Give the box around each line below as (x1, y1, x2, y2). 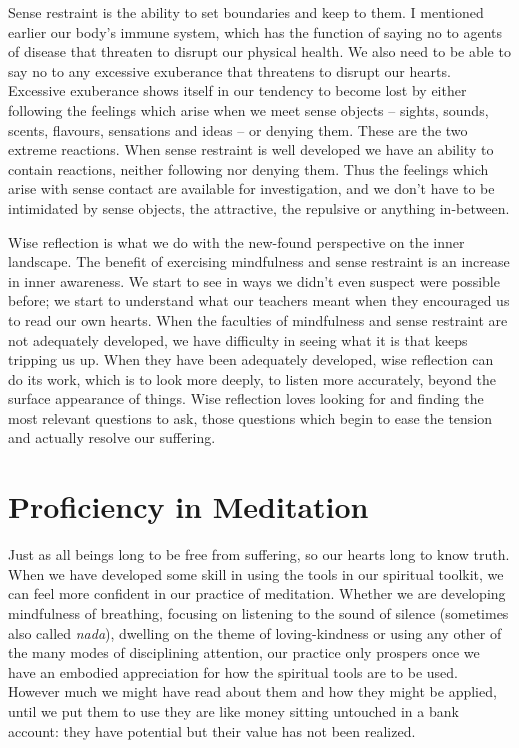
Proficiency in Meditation (8, 486, 369, 527)
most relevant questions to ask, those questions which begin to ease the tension (8, 407, 493, 428)
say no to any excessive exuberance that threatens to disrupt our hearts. (8, 60, 451, 81)
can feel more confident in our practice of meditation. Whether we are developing (8, 583, 506, 604)
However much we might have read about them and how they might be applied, (8, 681, 497, 702)
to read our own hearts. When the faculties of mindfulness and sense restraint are (8, 309, 508, 330)
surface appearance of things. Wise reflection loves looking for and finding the (8, 388, 484, 409)
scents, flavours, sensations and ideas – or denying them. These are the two (8, 119, 468, 140)
